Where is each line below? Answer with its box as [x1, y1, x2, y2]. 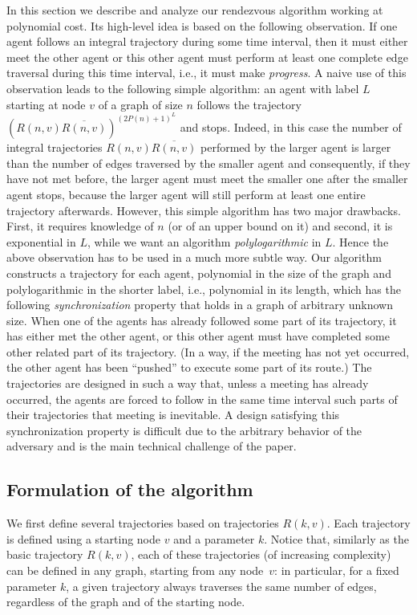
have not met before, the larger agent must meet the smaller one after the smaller [6, 170, 408, 187]
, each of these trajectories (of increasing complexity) [131, 546, 391, 563]
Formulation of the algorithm [6, 477, 253, 502]
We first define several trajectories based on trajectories [6, 515, 279, 532]
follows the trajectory [196, 96, 302, 112]
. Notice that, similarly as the [264, 530, 409, 547]
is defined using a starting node [6, 530, 161, 547]
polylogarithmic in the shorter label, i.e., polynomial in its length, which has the [6, 280, 401, 297]
